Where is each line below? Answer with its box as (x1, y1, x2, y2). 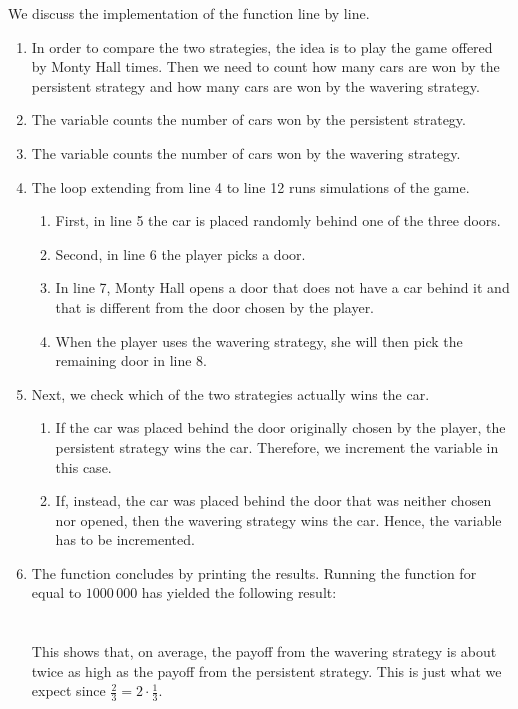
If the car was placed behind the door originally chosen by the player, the (55, 417, 506, 438)
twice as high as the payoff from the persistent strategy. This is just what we (31, 660, 502, 681)
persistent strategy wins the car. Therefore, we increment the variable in (55, 436, 499, 457)
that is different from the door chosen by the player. (55, 296, 375, 317)
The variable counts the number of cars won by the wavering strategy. (31, 142, 461, 163)
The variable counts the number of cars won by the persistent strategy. (31, 109, 466, 130)
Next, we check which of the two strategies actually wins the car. (31, 383, 430, 404)
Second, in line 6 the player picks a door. (55, 243, 306, 264)
